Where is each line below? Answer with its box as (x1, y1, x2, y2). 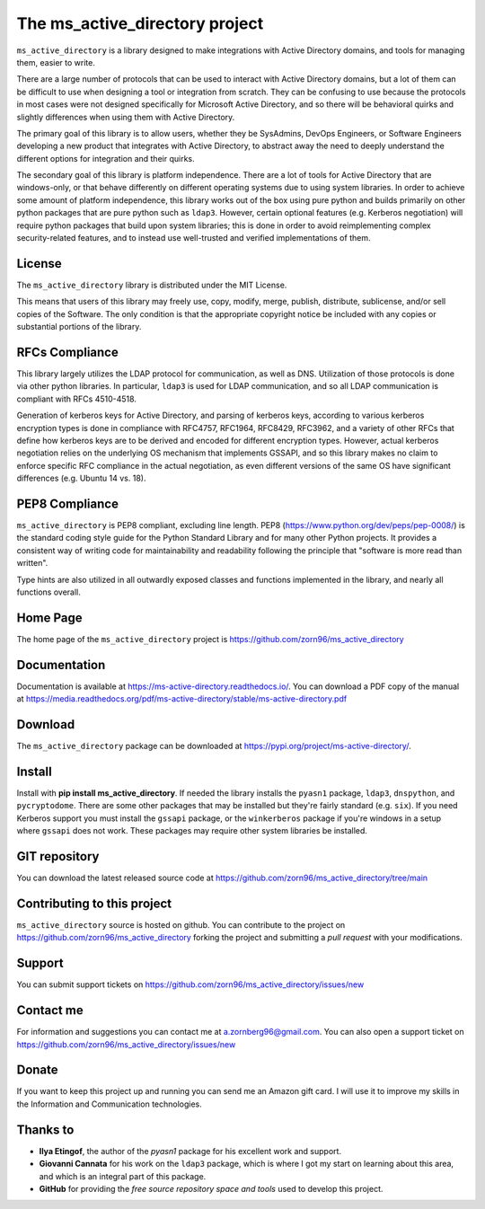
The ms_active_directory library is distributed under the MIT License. (16, 279, 287, 290)
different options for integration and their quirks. (16, 153, 195, 163)
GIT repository (16, 849, 100, 864)
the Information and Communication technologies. (16, 1099, 202, 1109)
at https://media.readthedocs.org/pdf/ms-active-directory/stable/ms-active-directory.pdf (16, 693, 348, 704)
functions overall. (16, 587, 81, 597)
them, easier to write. (16, 57, 96, 67)
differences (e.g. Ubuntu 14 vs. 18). (16, 472, 146, 484)
